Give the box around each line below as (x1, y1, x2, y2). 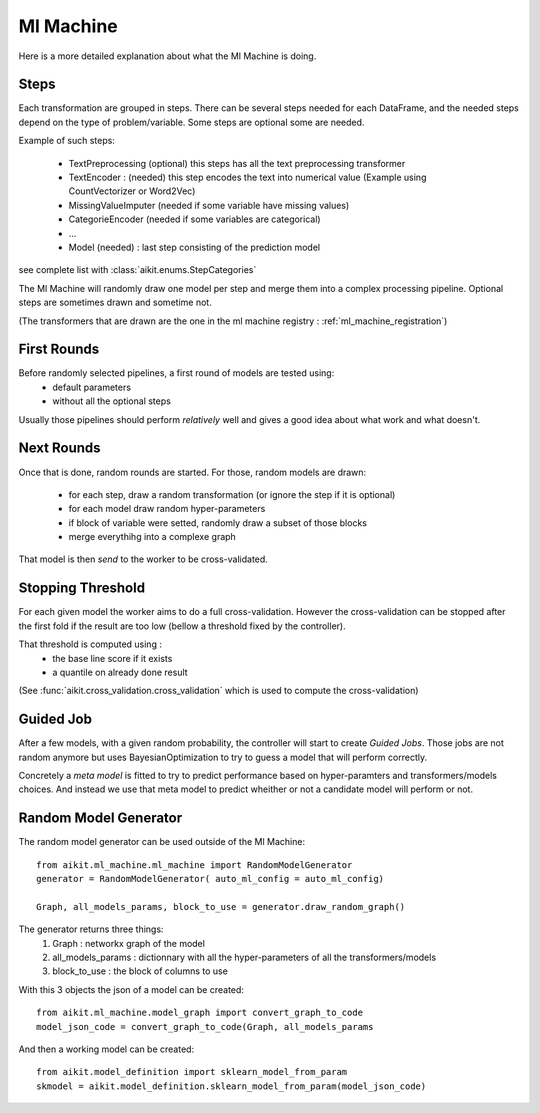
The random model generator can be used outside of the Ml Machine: (18, 836, 305, 848)
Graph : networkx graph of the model (52, 937, 205, 949)
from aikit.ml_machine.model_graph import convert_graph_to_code (36, 1007, 364, 1019)
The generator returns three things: (18, 923, 164, 935)
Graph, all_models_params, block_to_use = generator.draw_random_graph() (36, 901, 406, 912)
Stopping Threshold (18, 580, 145, 597)
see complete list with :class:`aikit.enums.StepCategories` (18, 264, 257, 276)
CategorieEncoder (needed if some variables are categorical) (68, 213, 321, 225)
